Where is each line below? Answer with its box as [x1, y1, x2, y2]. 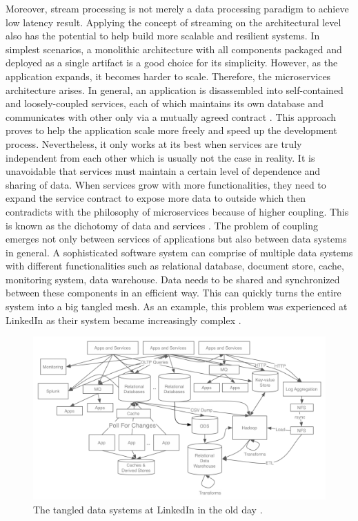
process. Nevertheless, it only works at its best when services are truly [6, 136, 302, 151]
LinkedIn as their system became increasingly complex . [6, 312, 241, 327]
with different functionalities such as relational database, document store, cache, [6, 258, 344, 273]
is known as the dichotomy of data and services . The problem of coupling [6, 218, 319, 232]
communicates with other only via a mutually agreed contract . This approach [6, 109, 337, 124]
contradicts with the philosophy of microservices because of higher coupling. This [6, 204, 349, 218]
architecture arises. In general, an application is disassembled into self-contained [6, 82, 344, 97]
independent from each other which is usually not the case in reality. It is [6, 150, 315, 164]
